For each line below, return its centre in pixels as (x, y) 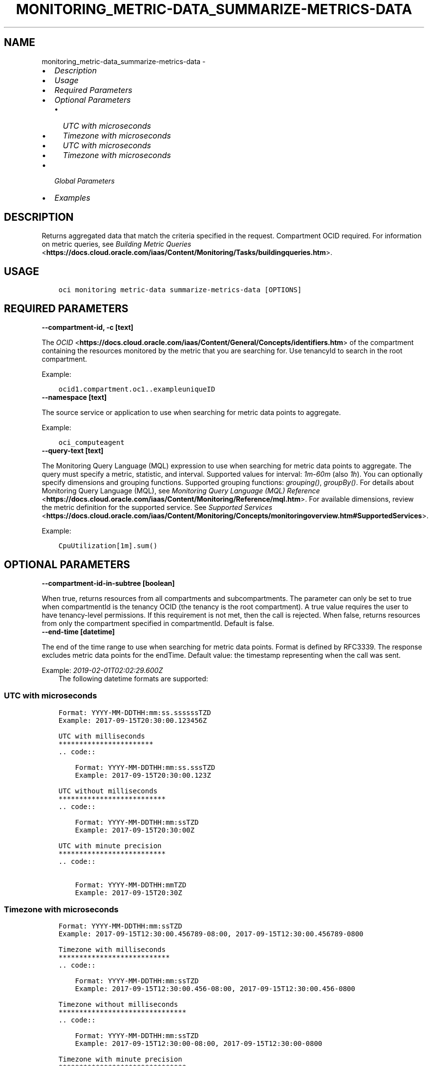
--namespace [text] (74, 397)
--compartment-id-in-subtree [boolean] (108, 583)
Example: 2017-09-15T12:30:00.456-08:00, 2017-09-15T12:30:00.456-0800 (215, 989)
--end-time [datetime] (78, 631)
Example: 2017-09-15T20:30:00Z (135, 830)
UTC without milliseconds (108, 791)
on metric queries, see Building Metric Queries (117, 244)
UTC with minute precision (110, 846)
